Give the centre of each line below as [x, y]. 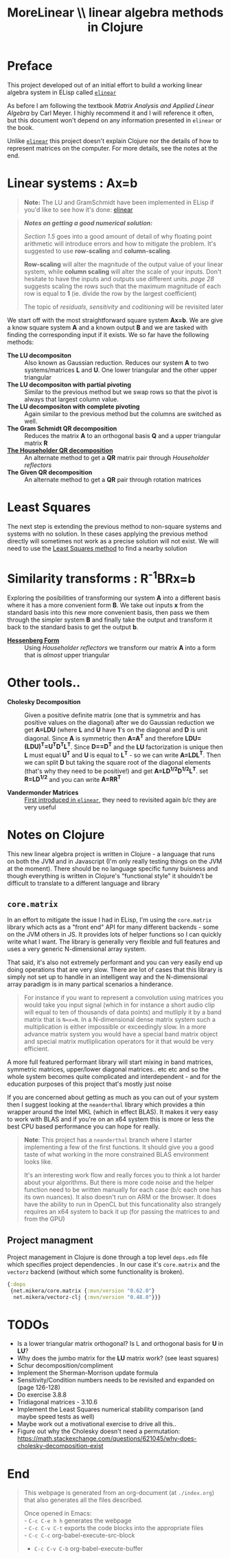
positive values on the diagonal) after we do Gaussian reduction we [119, 723]
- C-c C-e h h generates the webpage [78, 1520]
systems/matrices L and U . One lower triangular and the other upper [121, 370]
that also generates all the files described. [83, 1500]
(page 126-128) [38, 1388]
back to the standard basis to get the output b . [73, 627]
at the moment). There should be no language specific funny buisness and [113, 869]
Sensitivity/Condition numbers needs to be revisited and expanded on [116, 1380]
